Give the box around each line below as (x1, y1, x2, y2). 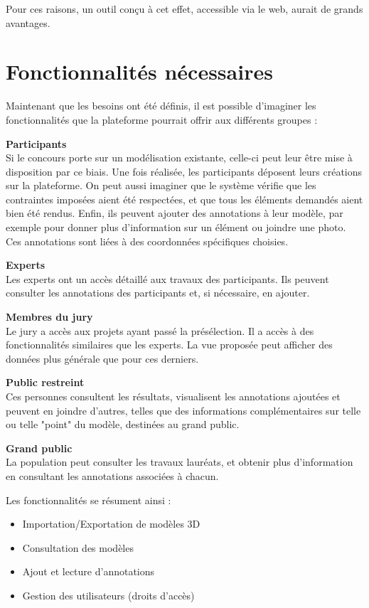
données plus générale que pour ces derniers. (6, 351, 199, 366)
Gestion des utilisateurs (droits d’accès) (22, 587, 195, 602)
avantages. (6, 15, 50, 30)
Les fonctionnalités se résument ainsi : (6, 492, 171, 507)
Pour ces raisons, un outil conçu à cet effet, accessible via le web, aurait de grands (6, 1, 363, 16)
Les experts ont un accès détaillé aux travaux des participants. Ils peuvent (6, 271, 329, 286)
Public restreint (6, 375, 85, 390)
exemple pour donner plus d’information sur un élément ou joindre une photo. (6, 220, 346, 235)
